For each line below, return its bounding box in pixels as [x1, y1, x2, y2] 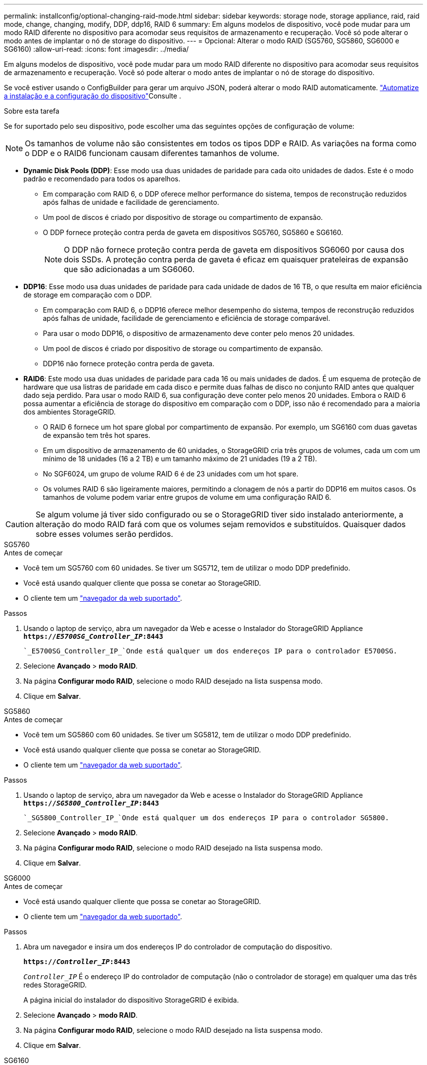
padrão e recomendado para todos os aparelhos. [23, 175, 180, 183]
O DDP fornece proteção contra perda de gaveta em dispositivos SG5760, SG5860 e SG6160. [43, 228, 343, 237]
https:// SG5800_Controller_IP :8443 [23, 799, 159, 807]
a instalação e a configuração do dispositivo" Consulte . [4, 92, 181, 100]
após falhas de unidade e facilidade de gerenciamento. [43, 198, 219, 206]
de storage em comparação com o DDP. [23, 291, 152, 299]
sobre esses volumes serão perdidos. [36, 529, 173, 539]
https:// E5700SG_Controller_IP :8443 [23, 632, 163, 640]
